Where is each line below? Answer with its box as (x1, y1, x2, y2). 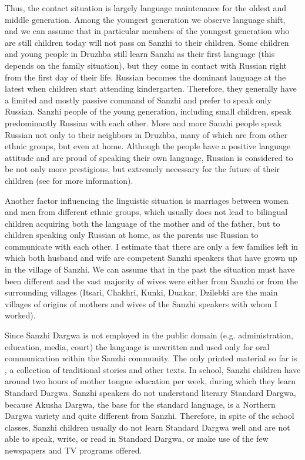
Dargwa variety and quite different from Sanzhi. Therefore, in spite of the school (5, 409, 294, 422)
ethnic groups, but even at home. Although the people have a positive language (5, 140, 291, 152)
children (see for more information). (5, 174, 133, 186)
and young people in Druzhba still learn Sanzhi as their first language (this (5, 48, 275, 60)
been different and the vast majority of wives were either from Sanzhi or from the (5, 274, 298, 287)
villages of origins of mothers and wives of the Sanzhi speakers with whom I (5, 297, 278, 310)
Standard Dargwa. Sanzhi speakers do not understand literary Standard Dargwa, (5, 387, 296, 398)
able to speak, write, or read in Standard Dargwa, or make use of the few (5, 432, 269, 445)
